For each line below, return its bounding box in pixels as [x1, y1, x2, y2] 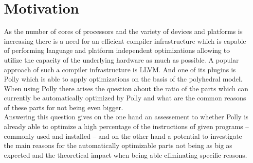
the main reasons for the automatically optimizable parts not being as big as [4, 140, 233, 150]
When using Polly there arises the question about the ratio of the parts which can [4, 83, 249, 93]
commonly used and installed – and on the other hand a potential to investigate [4, 130, 242, 141]
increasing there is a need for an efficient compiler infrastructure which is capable [4, 35, 246, 46]
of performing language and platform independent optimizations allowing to [4, 45, 230, 55]
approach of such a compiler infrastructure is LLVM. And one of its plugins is [4, 64, 236, 74]
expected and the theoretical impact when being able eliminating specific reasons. [4, 149, 247, 160]
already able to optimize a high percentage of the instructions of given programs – [4, 121, 249, 131]
